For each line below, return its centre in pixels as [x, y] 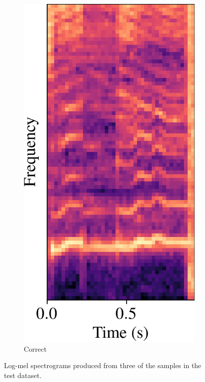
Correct [35, 348]
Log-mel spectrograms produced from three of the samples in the [103, 365]
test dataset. [23, 375]
